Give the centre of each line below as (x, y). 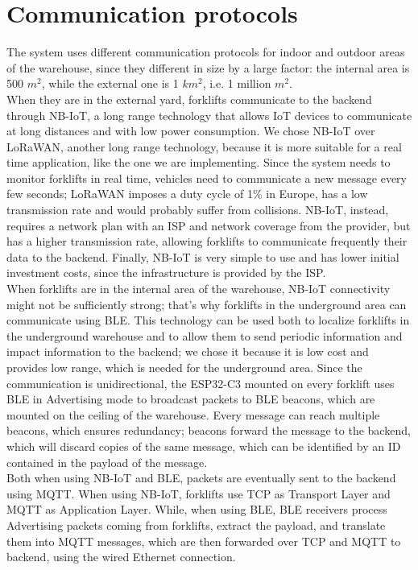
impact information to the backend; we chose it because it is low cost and (188, 351)
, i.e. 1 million (237, 83)
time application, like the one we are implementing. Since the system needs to (199, 162)
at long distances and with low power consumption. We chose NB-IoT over (191, 131)
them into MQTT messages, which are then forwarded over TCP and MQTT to (204, 541)
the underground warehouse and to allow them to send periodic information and (205, 335)
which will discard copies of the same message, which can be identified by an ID (204, 446)
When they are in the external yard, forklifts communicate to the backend (189, 99)
